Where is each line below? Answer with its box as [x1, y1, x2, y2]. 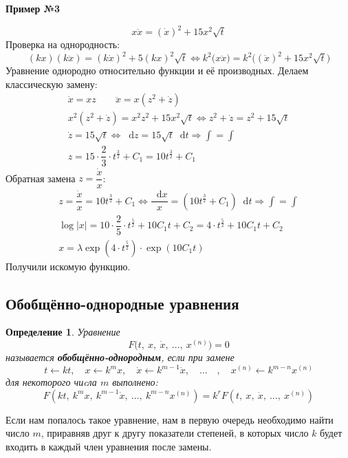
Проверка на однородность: [6, 37, 120, 52]
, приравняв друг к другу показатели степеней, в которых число [41, 426, 309, 440]
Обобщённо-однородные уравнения [6, 292, 239, 314]
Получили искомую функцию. [6, 259, 131, 273]
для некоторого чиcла [6, 375, 97, 389]
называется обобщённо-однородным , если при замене [6, 350, 235, 364]
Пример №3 [6, 1, 61, 15]
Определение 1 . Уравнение [6, 325, 120, 339]
